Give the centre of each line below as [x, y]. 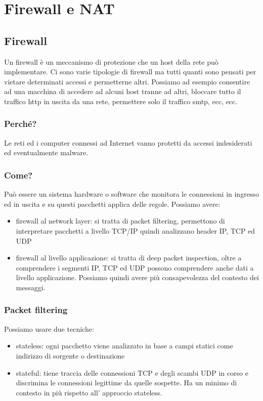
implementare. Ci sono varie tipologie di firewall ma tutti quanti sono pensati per [130, 72]
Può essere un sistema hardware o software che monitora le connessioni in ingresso [131, 194]
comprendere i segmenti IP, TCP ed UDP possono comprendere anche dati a [135, 267]
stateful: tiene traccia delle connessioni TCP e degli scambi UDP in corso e [132, 372]
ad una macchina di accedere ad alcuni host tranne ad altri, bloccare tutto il [123, 91]
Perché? [20, 124]
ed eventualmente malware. [46, 152]
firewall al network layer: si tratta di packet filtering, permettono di [120, 221]
